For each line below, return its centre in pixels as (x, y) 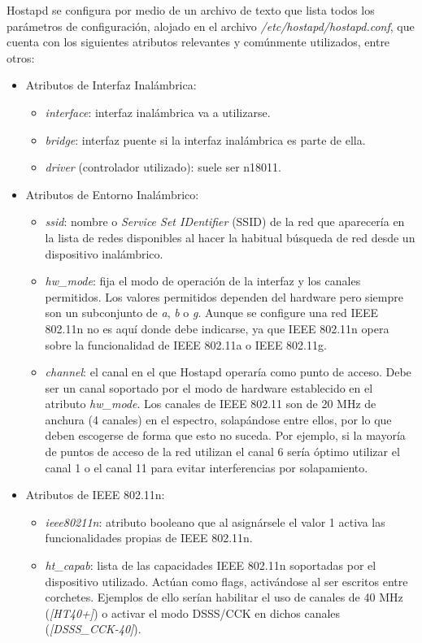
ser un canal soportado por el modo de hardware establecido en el (209, 387)
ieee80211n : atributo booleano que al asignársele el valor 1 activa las (215, 521)
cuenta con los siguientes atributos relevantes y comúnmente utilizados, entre (198, 42)
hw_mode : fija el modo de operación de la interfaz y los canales (203, 281)
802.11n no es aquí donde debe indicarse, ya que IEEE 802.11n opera (217, 328)
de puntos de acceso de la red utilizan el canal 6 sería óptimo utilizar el (222, 452)
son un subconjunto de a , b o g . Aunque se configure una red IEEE (212, 313)
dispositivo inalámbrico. (104, 253)
